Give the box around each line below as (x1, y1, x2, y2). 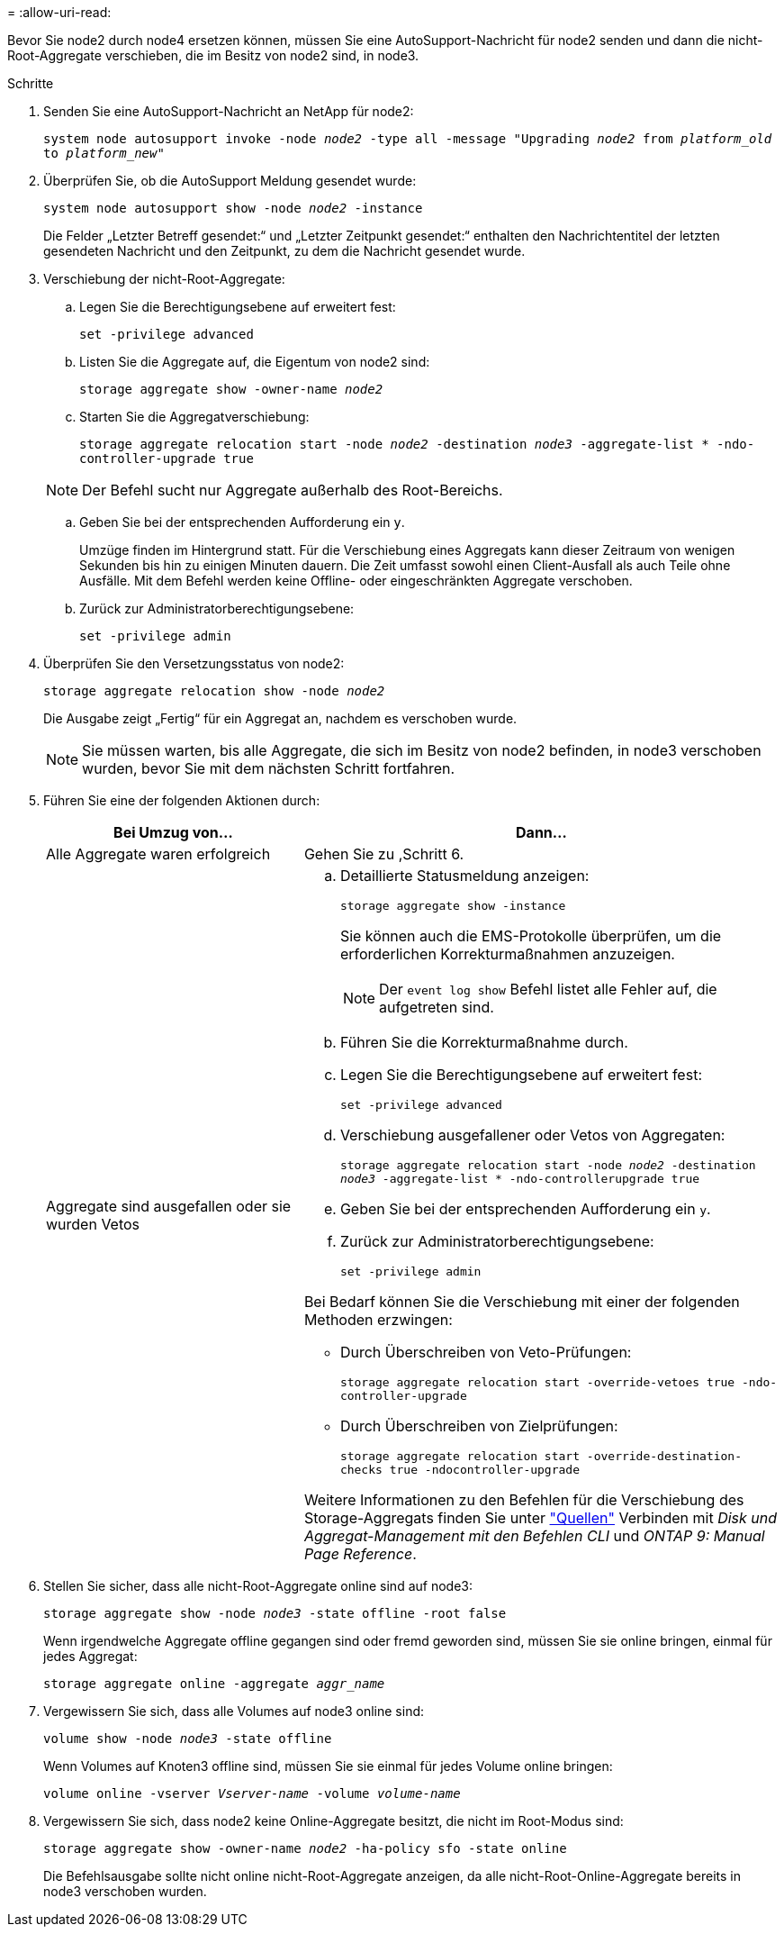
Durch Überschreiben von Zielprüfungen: (339, 1417, 618, 1435)
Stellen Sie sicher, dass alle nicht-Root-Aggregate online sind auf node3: (43, 1578, 473, 1594)
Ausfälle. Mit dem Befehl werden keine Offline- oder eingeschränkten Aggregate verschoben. (79, 573, 633, 588)
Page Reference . (303, 1545, 417, 1563)
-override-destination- (586, 1449, 743, 1463)
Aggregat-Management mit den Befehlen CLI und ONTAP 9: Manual (303, 1527, 765, 1545)
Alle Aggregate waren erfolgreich (46, 845, 271, 863)
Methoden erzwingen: (303, 1311, 453, 1329)
